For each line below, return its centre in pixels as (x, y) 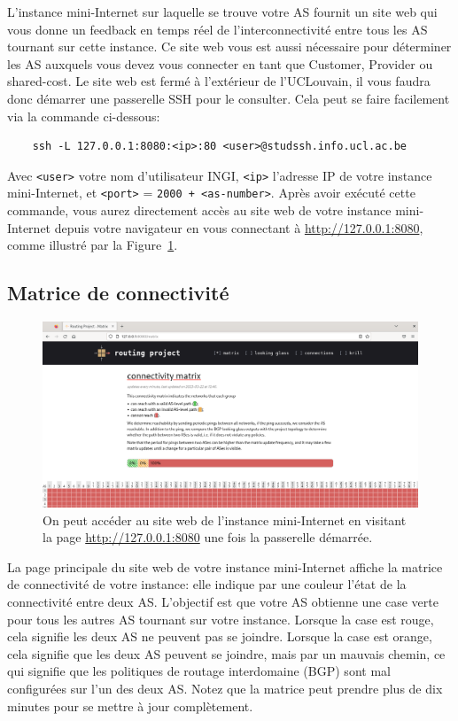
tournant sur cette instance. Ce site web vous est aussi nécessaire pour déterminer (229, 47)
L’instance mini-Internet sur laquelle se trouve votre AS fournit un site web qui (222, 12)
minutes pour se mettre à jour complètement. (130, 705)
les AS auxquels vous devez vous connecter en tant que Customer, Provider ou (220, 63)
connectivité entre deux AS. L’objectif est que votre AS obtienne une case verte (223, 601)
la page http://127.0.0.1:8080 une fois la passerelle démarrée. (208, 537)
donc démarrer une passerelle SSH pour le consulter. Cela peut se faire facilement (229, 98)
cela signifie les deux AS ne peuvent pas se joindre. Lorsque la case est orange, (220, 636)
